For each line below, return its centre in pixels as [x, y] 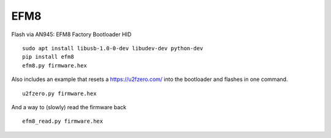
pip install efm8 [48, 57]
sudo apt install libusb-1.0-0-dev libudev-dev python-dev [113, 48]
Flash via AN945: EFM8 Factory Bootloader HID [71, 34]
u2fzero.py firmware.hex [59, 93]
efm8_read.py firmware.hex [63, 121]
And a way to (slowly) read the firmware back [69, 107]
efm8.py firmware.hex [55, 65]
